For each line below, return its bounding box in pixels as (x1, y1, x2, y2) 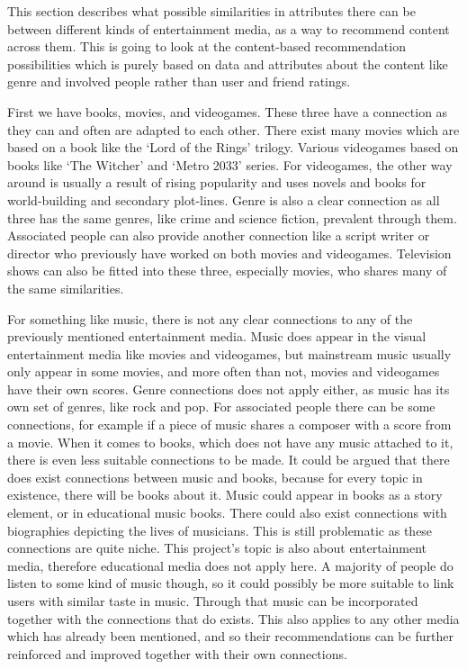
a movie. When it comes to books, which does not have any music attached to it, (7, 432, 454, 451)
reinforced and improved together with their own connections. (7, 644, 347, 663)
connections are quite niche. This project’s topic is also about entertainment (7, 538, 427, 557)
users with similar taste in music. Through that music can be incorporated (7, 592, 418, 610)
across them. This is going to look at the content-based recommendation (7, 37, 406, 56)
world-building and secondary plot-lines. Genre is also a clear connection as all (7, 190, 440, 209)
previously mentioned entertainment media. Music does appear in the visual (7, 327, 427, 346)
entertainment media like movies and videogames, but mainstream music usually (7, 344, 452, 363)
